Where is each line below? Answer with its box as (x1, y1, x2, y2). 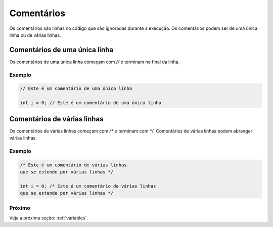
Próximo (9, 204, 30, 211)
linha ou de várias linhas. (9, 32, 61, 38)
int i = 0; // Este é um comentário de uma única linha (20, 100, 162, 106)
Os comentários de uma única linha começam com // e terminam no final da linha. (9, 59, 180, 65)
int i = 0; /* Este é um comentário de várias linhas (20, 183, 156, 189)
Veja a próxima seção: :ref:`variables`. (9, 215, 88, 221)
